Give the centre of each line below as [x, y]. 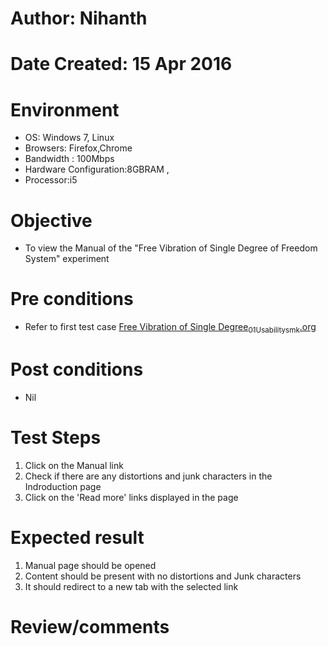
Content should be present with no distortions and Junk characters [163, 576]
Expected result [77, 538]
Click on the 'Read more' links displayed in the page [131, 497]
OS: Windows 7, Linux [69, 138]
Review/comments [90, 626]
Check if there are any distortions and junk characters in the [148, 476]
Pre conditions [72, 299]
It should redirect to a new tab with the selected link [131, 586]
